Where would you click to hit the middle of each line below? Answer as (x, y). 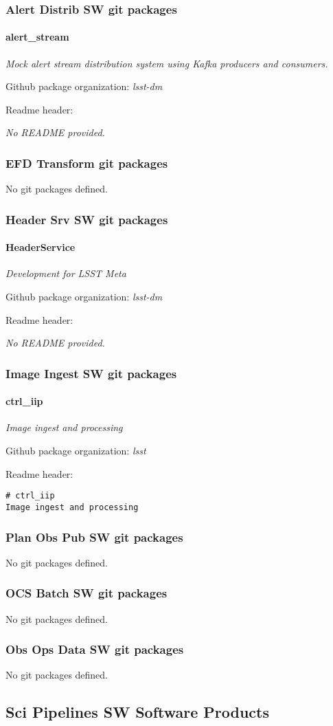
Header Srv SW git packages (87, 219)
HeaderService (41, 247)
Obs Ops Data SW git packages (95, 649)
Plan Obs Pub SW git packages (94, 537)
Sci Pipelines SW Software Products (138, 712)
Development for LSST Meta (66, 273)
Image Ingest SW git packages (91, 373)
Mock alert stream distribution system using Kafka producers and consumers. (167, 63)
